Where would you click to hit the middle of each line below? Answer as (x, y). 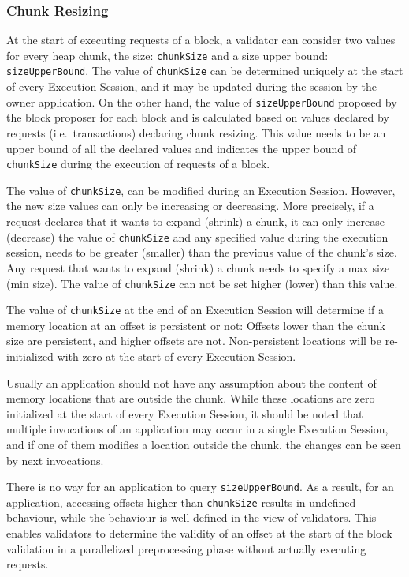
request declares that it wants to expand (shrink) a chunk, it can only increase (196, 221)
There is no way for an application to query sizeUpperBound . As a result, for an (200, 487)
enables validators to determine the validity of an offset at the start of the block (199, 533)
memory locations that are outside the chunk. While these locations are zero (191, 398)
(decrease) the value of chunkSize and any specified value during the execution (197, 236)
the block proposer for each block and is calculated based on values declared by (198, 117)
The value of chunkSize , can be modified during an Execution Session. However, (201, 190)
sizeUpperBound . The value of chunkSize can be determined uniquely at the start (205, 71)
